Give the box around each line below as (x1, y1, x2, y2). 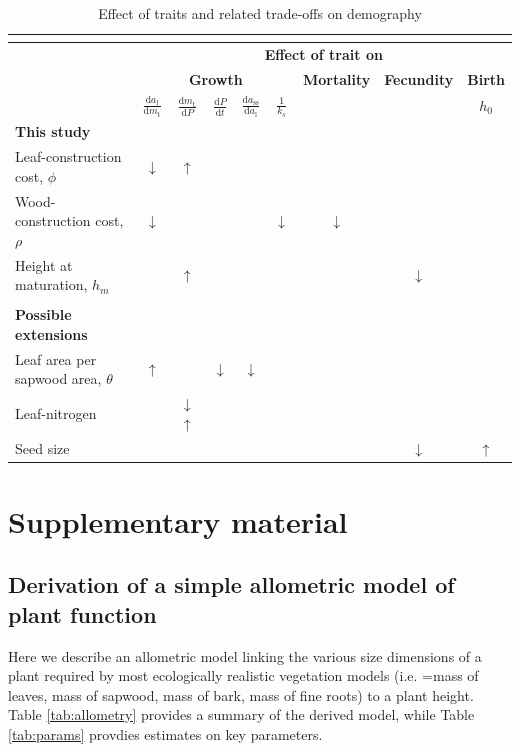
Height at (15, 254, 73, 275)
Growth (188, 68, 243, 89)
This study (15, 121, 91, 142)
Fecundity (384, 68, 454, 89)
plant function (8, 598, 157, 629)
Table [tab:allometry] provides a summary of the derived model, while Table (8, 704, 475, 725)
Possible (15, 304, 72, 325)
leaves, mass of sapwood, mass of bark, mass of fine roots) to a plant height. (8, 684, 474, 705)
